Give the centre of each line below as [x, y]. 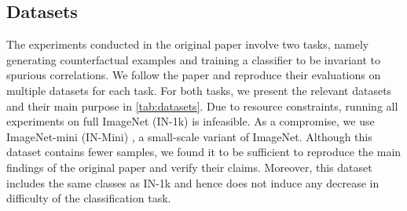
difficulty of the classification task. [89, 198]
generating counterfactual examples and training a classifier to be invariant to [194, 59]
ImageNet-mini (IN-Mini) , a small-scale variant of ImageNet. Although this [189, 136]
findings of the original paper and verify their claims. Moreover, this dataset [189, 167]
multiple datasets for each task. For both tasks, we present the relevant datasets [199, 90]
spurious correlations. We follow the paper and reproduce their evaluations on [194, 75]
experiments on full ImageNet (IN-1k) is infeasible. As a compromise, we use [191, 121]
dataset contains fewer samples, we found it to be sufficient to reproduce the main [204, 152]
